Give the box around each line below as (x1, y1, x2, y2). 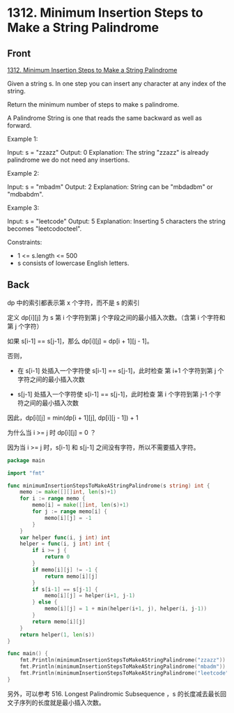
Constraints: (7, 238, 42, 246)
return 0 (44, 553, 70, 560)
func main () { (7, 650, 49, 657)
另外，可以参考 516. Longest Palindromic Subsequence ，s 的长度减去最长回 (7, 689, 226, 698)
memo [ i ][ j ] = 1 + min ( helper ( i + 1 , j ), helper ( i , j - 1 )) (44, 605, 208, 613)
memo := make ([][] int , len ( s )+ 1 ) (19, 489, 117, 496)
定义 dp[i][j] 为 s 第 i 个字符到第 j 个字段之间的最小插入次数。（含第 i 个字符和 (7, 313, 226, 321)
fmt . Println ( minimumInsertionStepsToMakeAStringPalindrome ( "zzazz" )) (19, 657, 226, 664)
